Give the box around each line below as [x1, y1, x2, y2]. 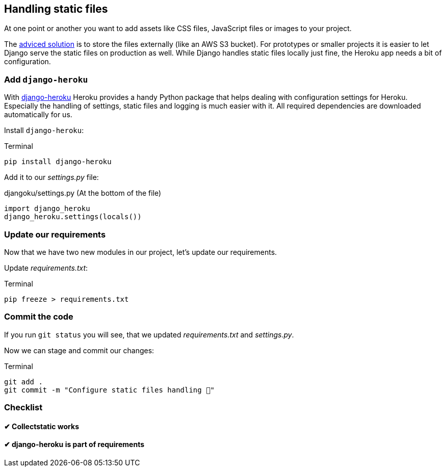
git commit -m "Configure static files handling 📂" [4, 385, 215, 394]
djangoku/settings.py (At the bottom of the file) [4, 189, 162, 198]
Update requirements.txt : [4, 263, 88, 272]
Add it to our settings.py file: [4, 173, 99, 182]
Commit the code [4, 311, 73, 322]
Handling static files [4, 3, 108, 15]
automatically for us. [4, 110, 72, 119]
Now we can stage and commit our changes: [4, 346, 154, 355]
